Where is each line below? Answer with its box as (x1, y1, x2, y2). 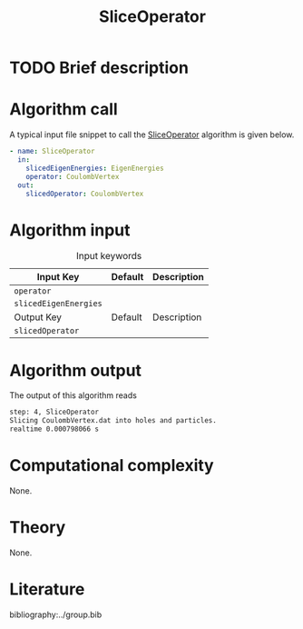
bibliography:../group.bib (9, 609, 103, 620)
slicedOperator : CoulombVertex (25, 189, 144, 198)
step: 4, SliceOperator (9, 407, 100, 417)
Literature (9, 579, 85, 599)
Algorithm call (9, 99, 118, 120)
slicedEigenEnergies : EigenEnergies (25, 164, 165, 173)
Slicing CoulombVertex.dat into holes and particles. (9, 416, 218, 425)
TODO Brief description (9, 57, 189, 78)
